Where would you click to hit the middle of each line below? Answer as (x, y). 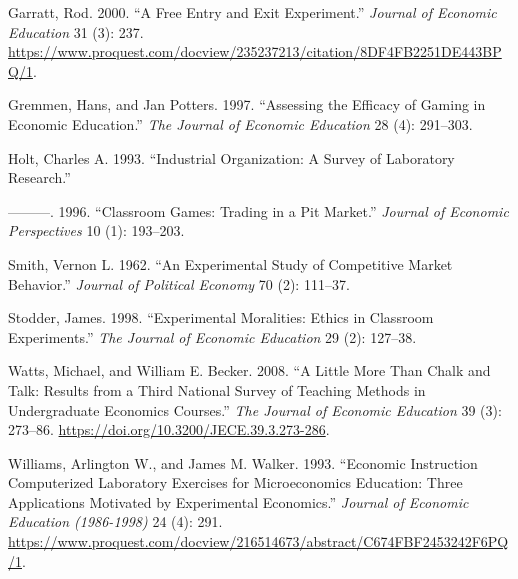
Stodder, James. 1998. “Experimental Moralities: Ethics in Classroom (221, 317)
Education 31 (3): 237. (76, 31)
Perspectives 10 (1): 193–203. (96, 230)
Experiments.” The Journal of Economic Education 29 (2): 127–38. (212, 336)
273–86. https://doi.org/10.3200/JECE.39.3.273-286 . (169, 429)
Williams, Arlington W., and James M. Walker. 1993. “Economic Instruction (243, 462)
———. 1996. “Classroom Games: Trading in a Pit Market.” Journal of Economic (258, 210)
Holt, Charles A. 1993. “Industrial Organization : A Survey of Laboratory (231, 157)
